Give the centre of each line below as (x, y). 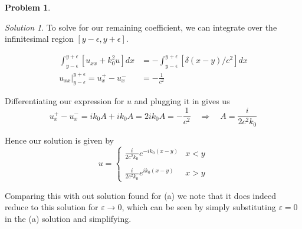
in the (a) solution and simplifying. (68, 219)
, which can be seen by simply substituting (199, 207)
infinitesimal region (39, 39)
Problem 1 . (28, 7)
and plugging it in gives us (182, 101)
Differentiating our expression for (65, 101)
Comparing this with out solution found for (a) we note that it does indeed (141, 195)
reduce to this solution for (52, 207)
